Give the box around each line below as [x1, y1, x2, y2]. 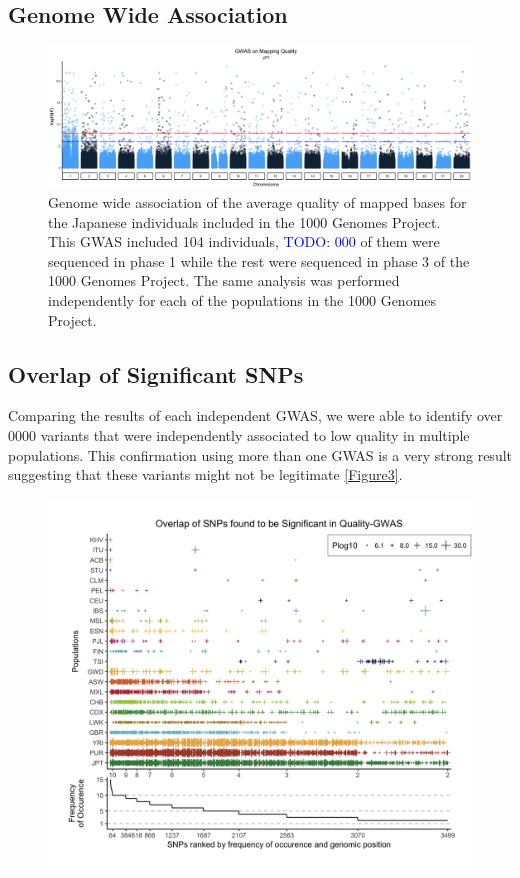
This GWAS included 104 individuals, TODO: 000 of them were [48, 231, 440, 252]
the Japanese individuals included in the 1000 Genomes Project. [48, 211, 441, 232]
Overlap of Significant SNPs [8, 358, 304, 389]
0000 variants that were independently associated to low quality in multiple [8, 424, 470, 445]
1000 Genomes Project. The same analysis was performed [48, 270, 400, 291]
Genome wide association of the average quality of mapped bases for [48, 191, 467, 212]
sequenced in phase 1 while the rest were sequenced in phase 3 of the [48, 250, 470, 271]
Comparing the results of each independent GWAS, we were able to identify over [8, 405, 503, 426]
